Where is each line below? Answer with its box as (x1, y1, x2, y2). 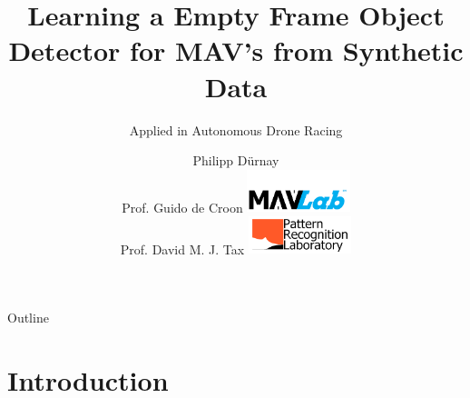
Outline (7, 308, 49, 327)
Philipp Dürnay (192, 151, 279, 170)
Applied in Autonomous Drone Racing (129, 120, 343, 139)
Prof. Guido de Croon (122, 197, 243, 216)
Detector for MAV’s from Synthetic (8, 32, 464, 69)
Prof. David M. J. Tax (120, 239, 245, 258)
